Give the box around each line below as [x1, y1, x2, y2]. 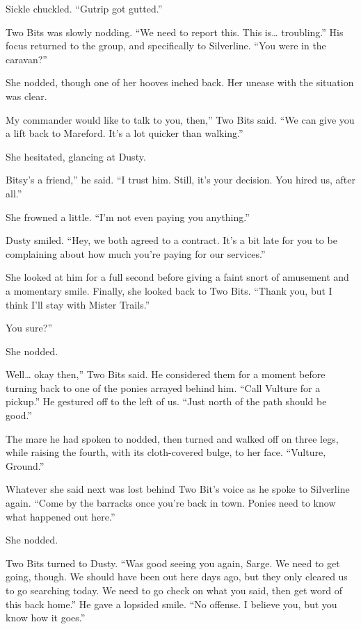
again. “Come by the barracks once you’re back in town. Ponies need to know [6, 496, 336, 510]
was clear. [6, 88, 47, 103]
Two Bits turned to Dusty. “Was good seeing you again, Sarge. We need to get [6, 555, 340, 570]
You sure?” [6, 320, 53, 335]
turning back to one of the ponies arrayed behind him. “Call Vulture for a [6, 380, 321, 395]
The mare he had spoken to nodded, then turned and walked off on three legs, [6, 431, 339, 446]
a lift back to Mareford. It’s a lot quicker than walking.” [6, 126, 243, 140]
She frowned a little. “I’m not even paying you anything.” [6, 209, 250, 224]
